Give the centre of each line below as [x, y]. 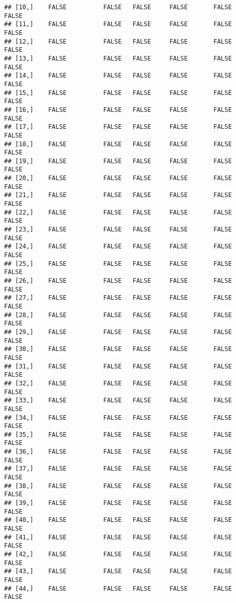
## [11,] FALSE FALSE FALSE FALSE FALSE [118, 24]
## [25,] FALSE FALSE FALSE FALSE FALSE [118, 264]
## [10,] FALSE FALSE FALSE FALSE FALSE [118, 7]
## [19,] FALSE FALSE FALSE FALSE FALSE [118, 161]
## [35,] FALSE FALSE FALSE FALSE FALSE [118, 434]
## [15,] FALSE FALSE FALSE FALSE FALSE [118, 93]
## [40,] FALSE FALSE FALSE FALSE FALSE [118, 520]
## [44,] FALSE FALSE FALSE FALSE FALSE [118, 588]
